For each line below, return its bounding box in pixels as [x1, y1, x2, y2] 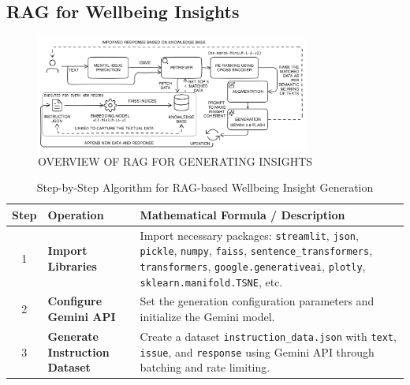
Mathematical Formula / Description [140, 206, 345, 222]
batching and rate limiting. [140, 359, 270, 376]
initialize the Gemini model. [140, 308, 275, 325]
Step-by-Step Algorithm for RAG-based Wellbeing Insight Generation [36, 179, 374, 196]
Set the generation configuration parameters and [140, 293, 375, 309]
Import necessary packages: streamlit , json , [140, 226, 359, 243]
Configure [47, 293, 102, 309]
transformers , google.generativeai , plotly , [140, 257, 366, 274]
